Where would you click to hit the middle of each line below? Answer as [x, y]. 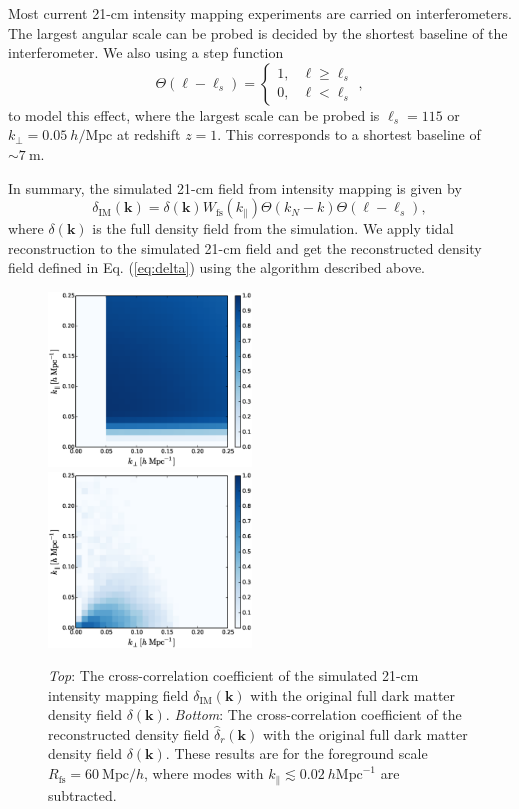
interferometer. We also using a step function [146, 52]
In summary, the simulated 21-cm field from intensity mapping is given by [235, 187]
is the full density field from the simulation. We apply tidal [273, 228]
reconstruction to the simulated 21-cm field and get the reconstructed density [245, 247]
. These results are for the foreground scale [296, 753]
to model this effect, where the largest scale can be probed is [194, 114]
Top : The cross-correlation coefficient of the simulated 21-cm [233, 675]
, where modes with [203, 773]
